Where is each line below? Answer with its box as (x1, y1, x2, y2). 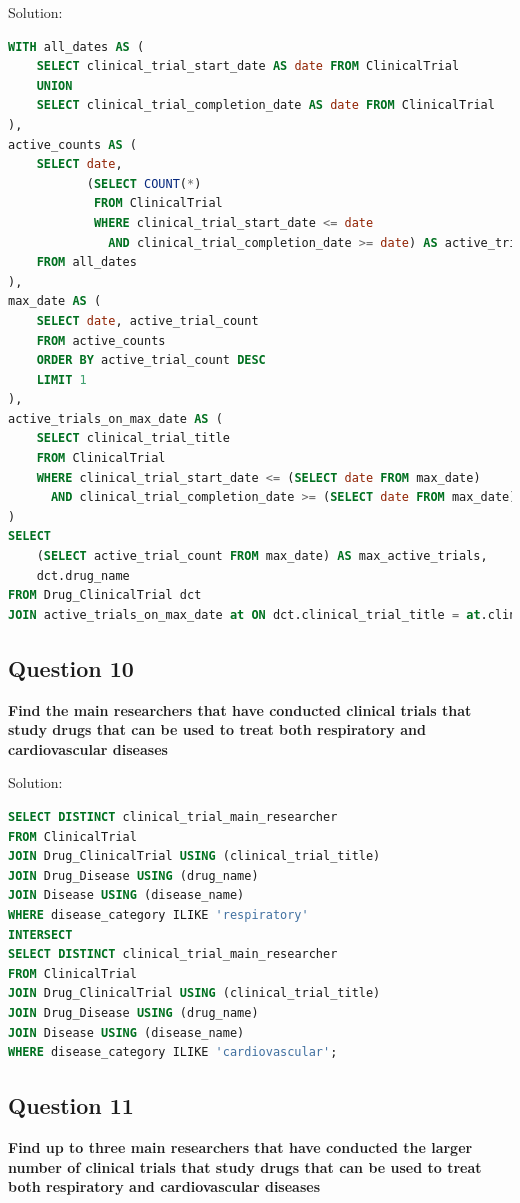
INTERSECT (8, 927, 73, 942)
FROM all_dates (36, 255, 137, 270)
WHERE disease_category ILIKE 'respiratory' (8, 907, 309, 922)
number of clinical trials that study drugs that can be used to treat (8, 1156, 482, 1177)
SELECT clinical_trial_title (36, 431, 230, 446)
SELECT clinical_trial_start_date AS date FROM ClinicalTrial (36, 59, 460, 74)
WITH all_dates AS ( (8, 39, 145, 54)
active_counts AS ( (8, 137, 137, 152)
